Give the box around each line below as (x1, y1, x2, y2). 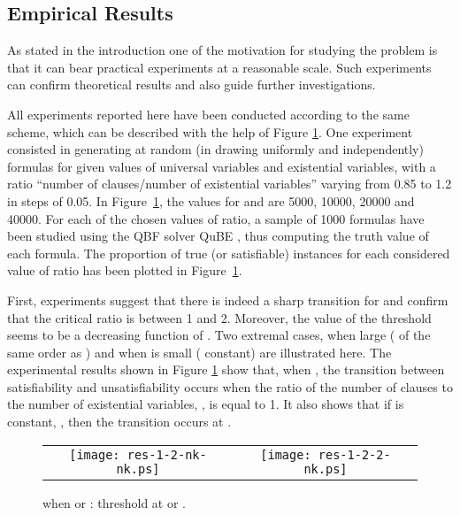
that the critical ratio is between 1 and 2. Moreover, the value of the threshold (7, 308, 432, 327)
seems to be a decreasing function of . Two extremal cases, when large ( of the (7, 326, 431, 344)
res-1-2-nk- (126, 447, 207, 462)
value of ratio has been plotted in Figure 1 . (7, 261, 242, 280)
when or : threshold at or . (42, 493, 186, 511)
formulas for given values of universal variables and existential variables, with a (7, 157, 436, 175)
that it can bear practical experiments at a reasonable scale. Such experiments (7, 58, 432, 76)
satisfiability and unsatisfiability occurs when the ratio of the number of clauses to (7, 377, 453, 396)
